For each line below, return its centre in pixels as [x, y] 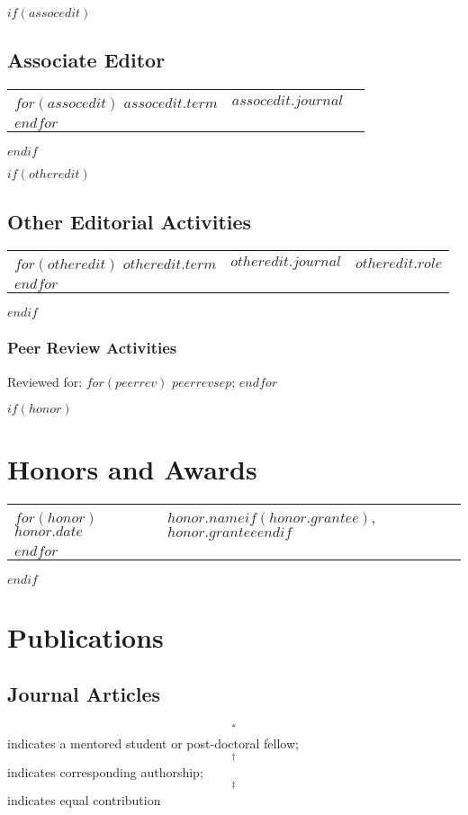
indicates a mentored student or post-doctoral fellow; [153, 743]
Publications [85, 636]
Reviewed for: [45, 381]
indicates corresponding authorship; [105, 771]
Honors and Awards [132, 469]
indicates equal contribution [84, 800]
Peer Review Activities [92, 348]
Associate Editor [86, 60]
